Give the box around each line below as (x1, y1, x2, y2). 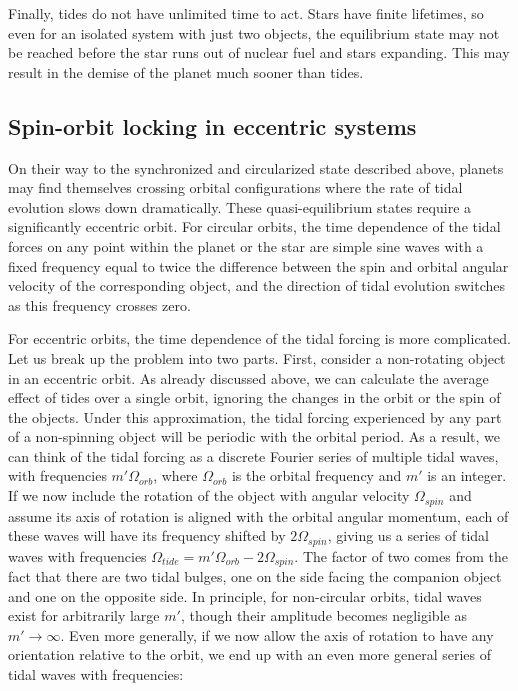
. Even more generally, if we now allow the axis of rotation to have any (60, 624, 494, 645)
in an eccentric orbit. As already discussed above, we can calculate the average (8, 367, 489, 388)
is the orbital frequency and (231, 465, 402, 486)
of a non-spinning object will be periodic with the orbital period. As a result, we (8, 426, 500, 447)
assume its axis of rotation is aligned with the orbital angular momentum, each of (8, 505, 509, 526)
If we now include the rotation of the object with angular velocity (8, 485, 410, 506)
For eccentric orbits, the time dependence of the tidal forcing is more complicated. (8, 328, 511, 349)
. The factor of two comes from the (294, 545, 508, 566)
